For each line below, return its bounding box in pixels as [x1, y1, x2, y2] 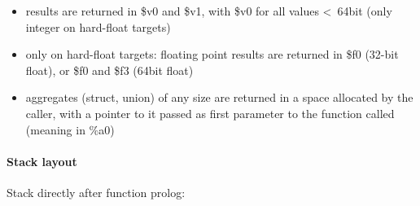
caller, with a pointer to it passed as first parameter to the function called [25, 104, 395, 121]
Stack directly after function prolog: [7, 183, 186, 200]
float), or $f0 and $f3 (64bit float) [25, 61, 194, 78]
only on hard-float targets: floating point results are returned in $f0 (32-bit [25, 46, 399, 63]
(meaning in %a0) [25, 121, 115, 138]
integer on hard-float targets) [25, 18, 171, 35]
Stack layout [7, 152, 77, 169]
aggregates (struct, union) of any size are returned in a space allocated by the [25, 89, 413, 106]
